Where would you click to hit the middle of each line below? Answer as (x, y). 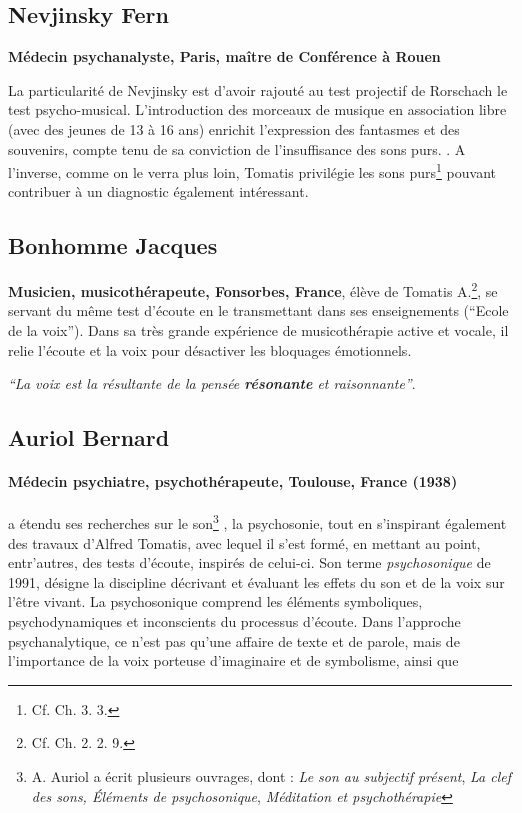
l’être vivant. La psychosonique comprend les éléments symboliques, (215, 601)
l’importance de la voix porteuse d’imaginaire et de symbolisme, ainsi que (233, 660)
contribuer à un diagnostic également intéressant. (158, 191)
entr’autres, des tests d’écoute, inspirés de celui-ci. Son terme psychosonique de (249, 562)
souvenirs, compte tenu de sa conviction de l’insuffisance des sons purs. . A (237, 148)
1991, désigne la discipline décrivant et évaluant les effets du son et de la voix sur (256, 581)
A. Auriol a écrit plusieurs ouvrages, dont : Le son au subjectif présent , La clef (271, 776)
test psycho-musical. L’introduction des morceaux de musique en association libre (257, 109)
